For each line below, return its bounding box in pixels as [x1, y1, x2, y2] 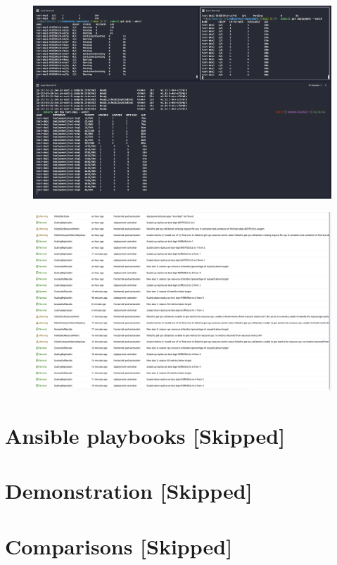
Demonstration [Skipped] [5, 476, 253, 505]
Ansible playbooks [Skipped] [5, 421, 286, 449]
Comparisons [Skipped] [5, 531, 233, 560]
